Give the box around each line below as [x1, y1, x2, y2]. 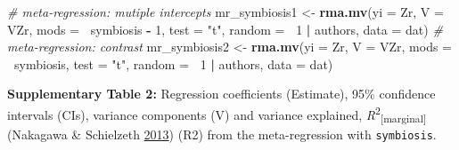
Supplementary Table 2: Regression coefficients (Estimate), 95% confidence [7, 84, 436, 103]
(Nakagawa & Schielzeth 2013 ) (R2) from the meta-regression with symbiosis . [7, 124, 437, 143]
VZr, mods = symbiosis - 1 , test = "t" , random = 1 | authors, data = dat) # [7, 20, 443, 38]
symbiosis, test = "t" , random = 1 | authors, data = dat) [14, 54, 333, 73]
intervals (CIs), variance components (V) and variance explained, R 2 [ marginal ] [7, 102, 427, 126]
